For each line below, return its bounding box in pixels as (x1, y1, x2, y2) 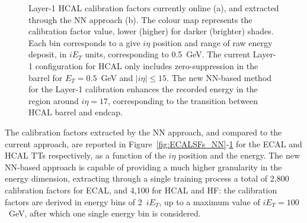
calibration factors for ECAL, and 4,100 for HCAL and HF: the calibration (5, 183, 277, 196)
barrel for (28, 71, 63, 83)
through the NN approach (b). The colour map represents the (28, 13, 252, 25)
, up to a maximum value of (159, 195, 260, 208)
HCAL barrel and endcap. (28, 106, 123, 118)
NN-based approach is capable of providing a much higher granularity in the (5, 160, 282, 173)
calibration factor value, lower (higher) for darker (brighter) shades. (28, 25, 274, 37)
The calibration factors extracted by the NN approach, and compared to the (5, 125, 282, 138)
